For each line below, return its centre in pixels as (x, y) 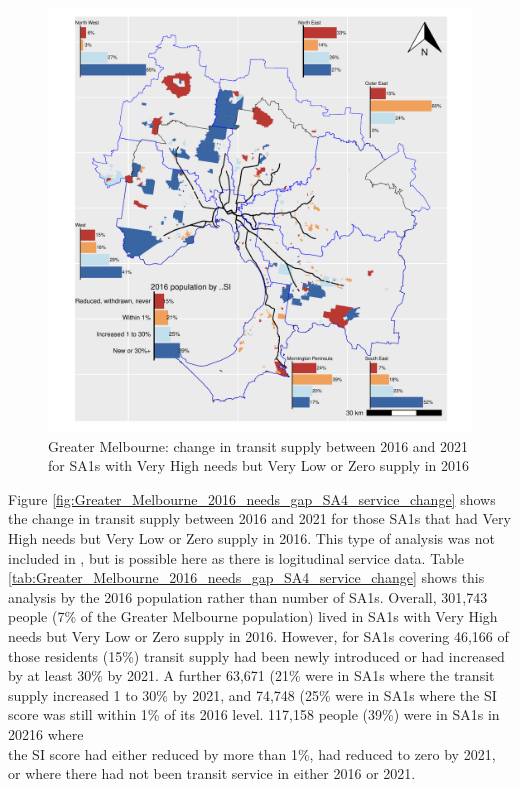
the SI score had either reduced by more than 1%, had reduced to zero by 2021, (252, 753)
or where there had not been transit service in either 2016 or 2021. (212, 773)
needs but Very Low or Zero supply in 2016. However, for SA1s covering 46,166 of (258, 635)
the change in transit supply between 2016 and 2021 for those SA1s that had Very (259, 518)
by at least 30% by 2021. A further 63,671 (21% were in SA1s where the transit (251, 675)
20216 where (46, 733)
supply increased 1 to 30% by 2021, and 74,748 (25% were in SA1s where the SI (252, 694)
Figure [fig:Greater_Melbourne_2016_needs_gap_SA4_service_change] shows (252, 498)
